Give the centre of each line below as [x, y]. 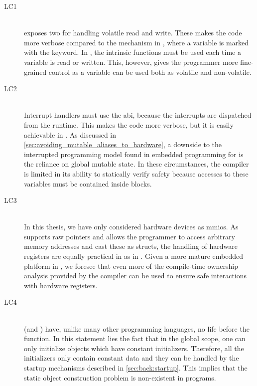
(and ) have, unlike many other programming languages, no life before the [137, 328]
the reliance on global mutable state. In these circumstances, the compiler [136, 164]
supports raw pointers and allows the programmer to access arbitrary [129, 236]
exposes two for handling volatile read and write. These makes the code [133, 33]
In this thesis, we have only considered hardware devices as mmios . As [131, 227]
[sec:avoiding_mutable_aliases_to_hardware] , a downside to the [123, 144]
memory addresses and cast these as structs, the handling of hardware [131, 246]
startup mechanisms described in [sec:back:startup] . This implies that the [136, 368]
